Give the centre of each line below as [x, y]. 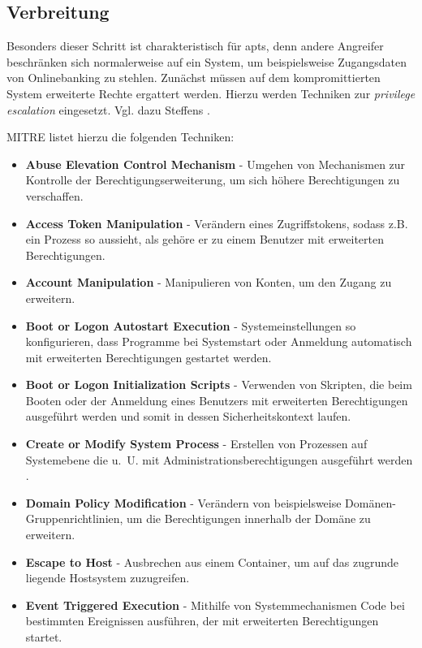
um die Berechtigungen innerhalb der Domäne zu [249, 518]
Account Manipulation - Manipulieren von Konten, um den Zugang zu [209, 282]
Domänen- [370, 502]
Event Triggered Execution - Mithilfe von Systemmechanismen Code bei [215, 605]
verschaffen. [54, 195]
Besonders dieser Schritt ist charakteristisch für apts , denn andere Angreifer [195, 46]
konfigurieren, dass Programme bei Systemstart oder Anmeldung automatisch [219, 341]
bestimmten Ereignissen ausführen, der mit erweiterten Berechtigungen [202, 621]
